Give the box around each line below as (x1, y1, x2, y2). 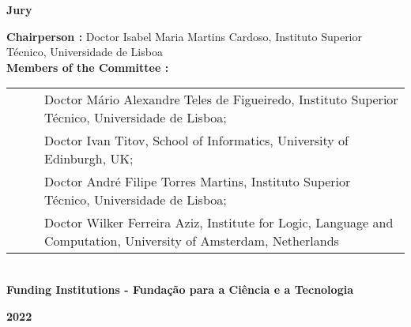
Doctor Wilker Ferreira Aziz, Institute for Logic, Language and (44, 213, 394, 232)
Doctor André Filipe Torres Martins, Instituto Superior (44, 172, 351, 191)
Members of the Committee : (6, 58, 169, 75)
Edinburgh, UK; (44, 149, 134, 168)
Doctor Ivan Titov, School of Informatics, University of (44, 131, 349, 150)
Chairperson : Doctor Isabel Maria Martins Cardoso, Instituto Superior (6, 28, 362, 44)
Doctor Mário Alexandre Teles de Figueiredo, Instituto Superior (44, 90, 398, 109)
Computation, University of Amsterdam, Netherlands (44, 231, 339, 250)
